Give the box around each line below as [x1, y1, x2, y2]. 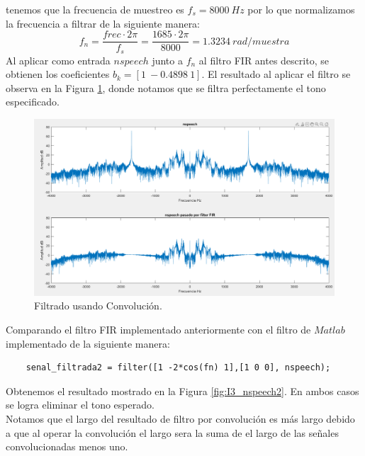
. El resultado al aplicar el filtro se [201, 67, 351, 81]
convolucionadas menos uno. [6, 439, 128, 454]
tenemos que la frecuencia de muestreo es [6, 2, 184, 16]
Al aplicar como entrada [6, 52, 111, 67]
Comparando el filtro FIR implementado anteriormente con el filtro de [6, 321, 311, 336]
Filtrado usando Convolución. [34, 298, 162, 313]
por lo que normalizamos [247, 2, 355, 16]
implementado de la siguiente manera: [6, 336, 170, 350]
